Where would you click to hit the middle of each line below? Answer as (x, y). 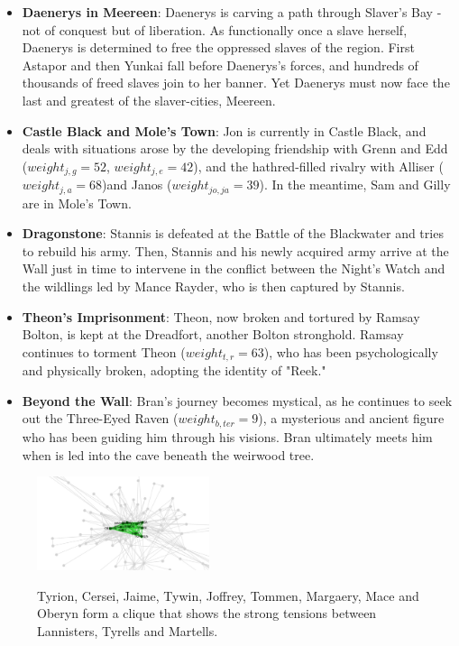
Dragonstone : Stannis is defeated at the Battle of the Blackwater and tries (233, 233)
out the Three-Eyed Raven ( (100, 418)
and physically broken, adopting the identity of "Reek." (174, 370)
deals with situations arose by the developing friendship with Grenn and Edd (235, 148)
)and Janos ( (137, 185)
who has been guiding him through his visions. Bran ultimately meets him (227, 436)
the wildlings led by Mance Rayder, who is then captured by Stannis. (213, 286)
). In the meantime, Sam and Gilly (355, 185)
